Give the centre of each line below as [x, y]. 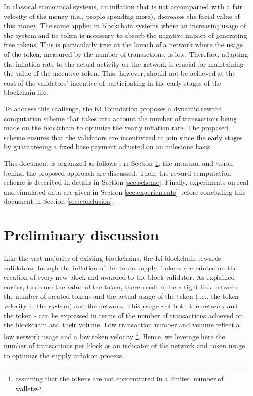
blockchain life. [26, 92]
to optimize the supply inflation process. [64, 355]
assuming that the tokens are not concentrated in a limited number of [119, 379]
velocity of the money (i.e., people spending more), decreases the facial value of [122, 16]
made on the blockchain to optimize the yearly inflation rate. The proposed [116, 128]
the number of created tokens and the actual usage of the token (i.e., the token [121, 296]
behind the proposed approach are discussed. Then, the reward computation [117, 172]
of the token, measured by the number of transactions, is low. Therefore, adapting [126, 54]
